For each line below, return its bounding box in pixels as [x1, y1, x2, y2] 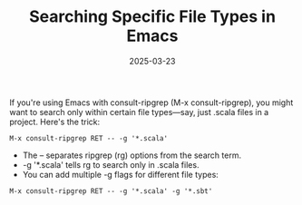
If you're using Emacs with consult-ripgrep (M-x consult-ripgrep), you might [9, 97, 294, 108]
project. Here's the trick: [9, 116, 101, 127]
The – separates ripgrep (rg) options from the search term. [22, 150, 242, 161]
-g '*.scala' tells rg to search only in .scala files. [22, 159, 200, 170]
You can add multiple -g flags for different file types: [22, 169, 219, 180]
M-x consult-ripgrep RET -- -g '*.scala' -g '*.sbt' [9, 186, 213, 196]
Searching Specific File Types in [28, 6, 277, 27]
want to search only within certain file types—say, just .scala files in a [9, 106, 269, 117]
